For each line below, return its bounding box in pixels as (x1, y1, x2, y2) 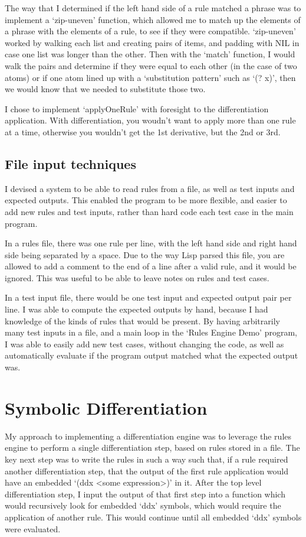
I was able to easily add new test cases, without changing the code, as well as (5, 337, 284, 350)
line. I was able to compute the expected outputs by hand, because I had (5, 303, 268, 315)
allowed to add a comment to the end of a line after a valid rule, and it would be (5, 260, 297, 272)
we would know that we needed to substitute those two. (5, 83, 206, 95)
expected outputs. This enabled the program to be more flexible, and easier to (5, 194, 287, 206)
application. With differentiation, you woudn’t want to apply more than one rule (5, 114, 296, 126)
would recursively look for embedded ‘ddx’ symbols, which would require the (5, 499, 281, 512)
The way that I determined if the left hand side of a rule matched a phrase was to (5, 2, 301, 14)
